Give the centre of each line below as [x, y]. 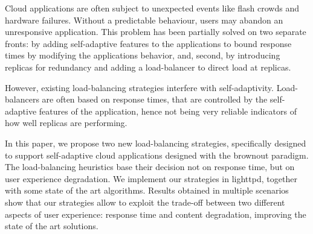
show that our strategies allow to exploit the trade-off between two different [145, 202]
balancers [22, 99]
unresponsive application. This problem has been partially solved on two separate [156, 32]
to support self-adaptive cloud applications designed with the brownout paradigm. [157, 155]
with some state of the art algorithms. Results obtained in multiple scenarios [147, 190]
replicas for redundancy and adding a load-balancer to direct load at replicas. [148, 67]
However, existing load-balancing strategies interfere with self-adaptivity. [139, 87]
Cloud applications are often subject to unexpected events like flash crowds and [152, 8]
